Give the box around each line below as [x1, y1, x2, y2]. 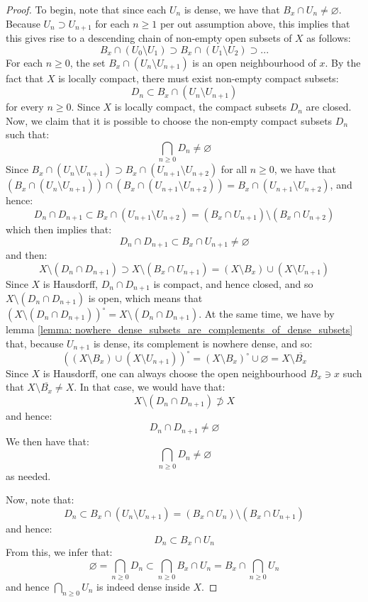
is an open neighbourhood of [192, 55, 316, 69]
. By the [325, 55, 361, 69]
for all [221, 162, 247, 177]
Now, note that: [6, 492, 74, 507]
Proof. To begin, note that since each [6, 2, 167, 16]
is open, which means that [88, 291, 203, 306]
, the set [69, 55, 106, 69]
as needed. [6, 468, 51, 483]
